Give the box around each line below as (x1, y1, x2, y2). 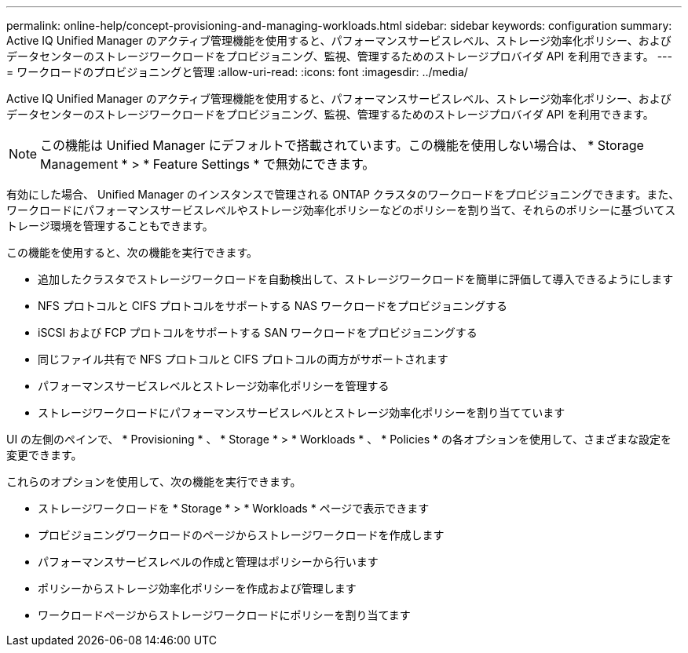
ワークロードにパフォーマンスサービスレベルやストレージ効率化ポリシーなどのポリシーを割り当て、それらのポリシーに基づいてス (6, 203, 676, 217)
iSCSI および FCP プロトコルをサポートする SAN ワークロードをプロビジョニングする (38, 326, 478, 339)
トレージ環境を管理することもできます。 (6, 219, 214, 232)
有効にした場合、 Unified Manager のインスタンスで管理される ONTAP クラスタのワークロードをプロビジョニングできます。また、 (6, 188, 680, 201)
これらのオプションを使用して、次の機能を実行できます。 (6, 475, 302, 488)
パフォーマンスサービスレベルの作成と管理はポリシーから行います (38, 555, 379, 568)
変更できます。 (6, 448, 82, 461)
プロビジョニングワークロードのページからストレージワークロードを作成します (38, 528, 445, 542)
